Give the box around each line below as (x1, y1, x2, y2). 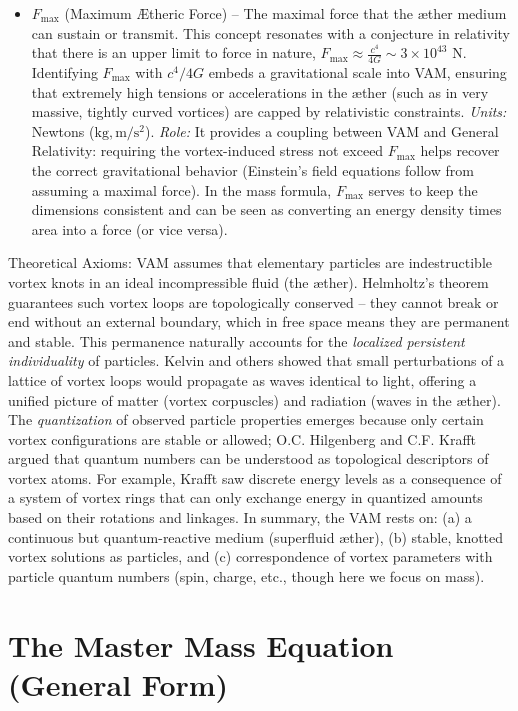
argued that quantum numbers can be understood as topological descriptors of (8, 448, 489, 469)
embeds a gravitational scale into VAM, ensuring (208, 62, 507, 83)
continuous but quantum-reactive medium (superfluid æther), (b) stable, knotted (8, 526, 504, 547)
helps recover (420, 140, 500, 161)
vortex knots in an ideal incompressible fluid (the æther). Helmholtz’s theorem (8, 271, 489, 292)
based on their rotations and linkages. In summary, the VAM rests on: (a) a (8, 507, 472, 528)
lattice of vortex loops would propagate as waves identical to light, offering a (8, 369, 477, 390)
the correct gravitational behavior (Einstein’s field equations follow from (31, 159, 474, 180)
